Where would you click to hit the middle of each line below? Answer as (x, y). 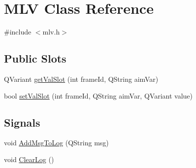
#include (18, 32)
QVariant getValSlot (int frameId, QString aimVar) (81, 79)
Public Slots (35, 58)
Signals (22, 122)
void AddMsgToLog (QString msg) (56, 143)
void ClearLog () (29, 159)
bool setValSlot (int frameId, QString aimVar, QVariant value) (98, 95)
